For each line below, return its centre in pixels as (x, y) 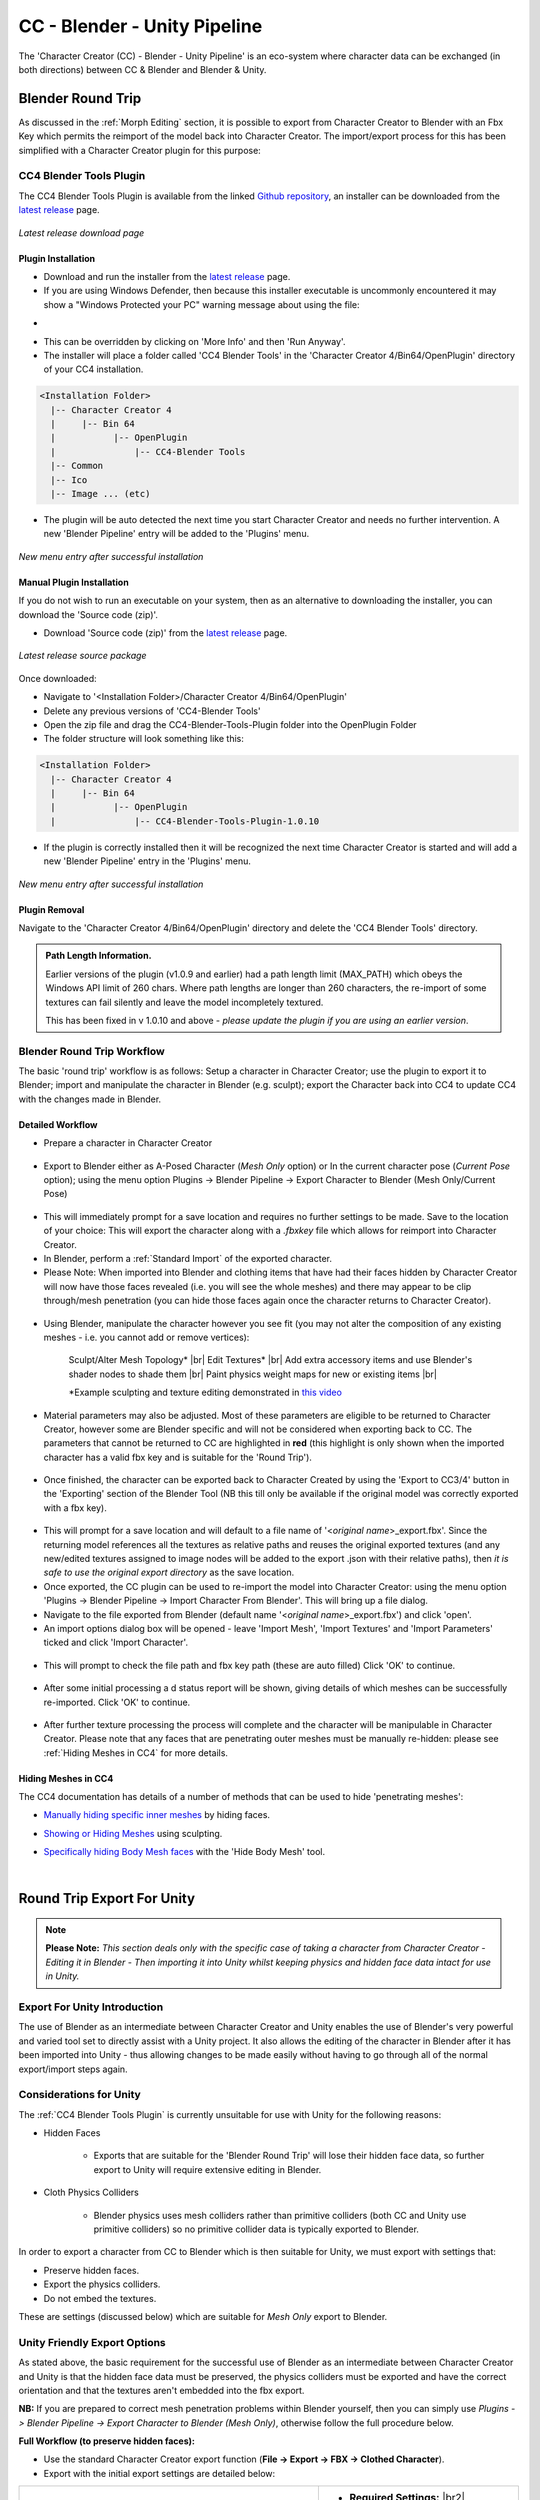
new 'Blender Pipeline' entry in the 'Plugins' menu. (147, 861)
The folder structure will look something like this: (143, 739)
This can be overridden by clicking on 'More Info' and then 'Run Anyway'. (194, 341)
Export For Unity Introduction (91, 2007)
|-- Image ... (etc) (100, 493)
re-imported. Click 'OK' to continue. (117, 1702)
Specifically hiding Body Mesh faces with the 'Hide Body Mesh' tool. (184, 1852)
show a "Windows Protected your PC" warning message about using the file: (201, 304)
